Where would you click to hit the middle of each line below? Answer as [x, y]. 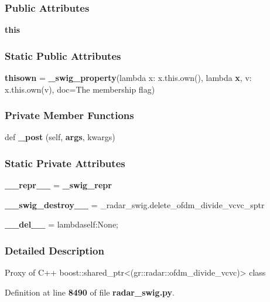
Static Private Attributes [65, 163]
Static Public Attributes [63, 55]
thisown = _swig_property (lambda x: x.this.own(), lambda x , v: [128, 78]
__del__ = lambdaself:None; [61, 224]
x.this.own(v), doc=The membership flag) [80, 89]
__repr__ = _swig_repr [58, 185]
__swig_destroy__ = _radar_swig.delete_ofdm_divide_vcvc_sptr [135, 204]
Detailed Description [54, 250]
